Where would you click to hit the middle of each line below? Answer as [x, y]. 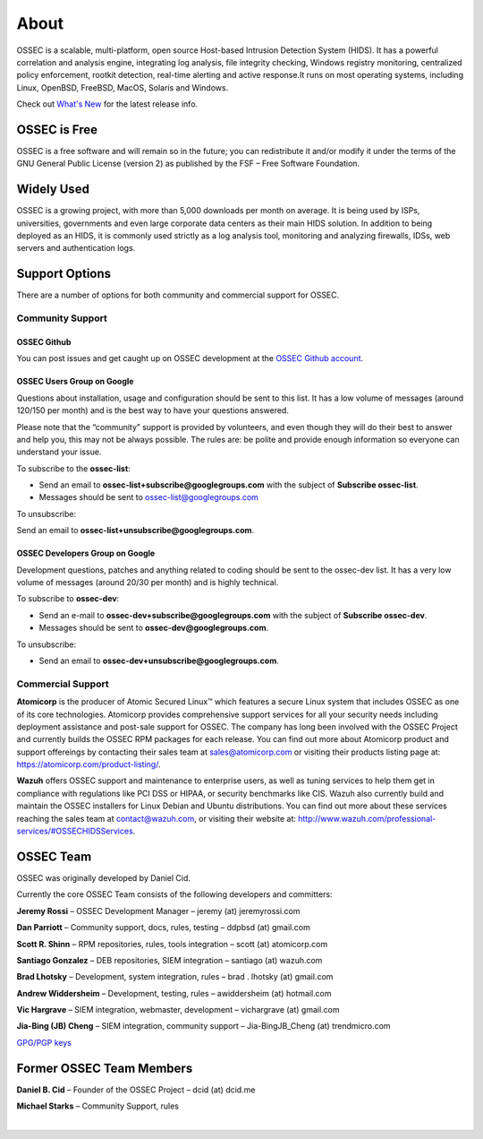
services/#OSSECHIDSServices [75, 831]
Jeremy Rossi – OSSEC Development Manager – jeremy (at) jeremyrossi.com [158, 910]
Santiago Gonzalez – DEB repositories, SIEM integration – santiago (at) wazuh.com [169, 960]
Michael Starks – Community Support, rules [97, 1106]
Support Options [64, 274]
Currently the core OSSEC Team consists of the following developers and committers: [174, 894]
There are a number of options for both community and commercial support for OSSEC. [178, 295]
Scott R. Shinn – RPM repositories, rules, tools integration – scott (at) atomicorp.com [172, 944]
